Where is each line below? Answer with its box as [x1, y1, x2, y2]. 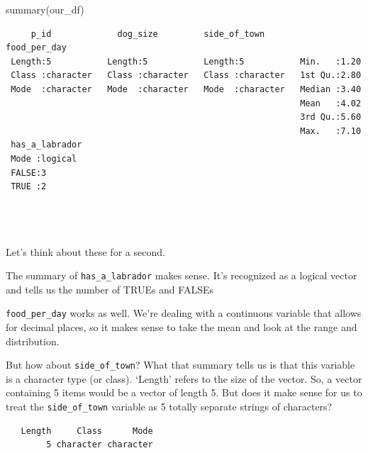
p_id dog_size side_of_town [30, 28, 265, 39]
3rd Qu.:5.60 [300, 112, 362, 123]
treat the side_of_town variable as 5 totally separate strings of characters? [6, 399, 333, 414]
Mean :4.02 [300, 98, 362, 108]
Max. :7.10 [300, 125, 362, 136]
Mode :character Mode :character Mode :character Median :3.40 [11, 84, 362, 94]
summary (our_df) [6, 2, 84, 16]
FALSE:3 [11, 167, 47, 178]
